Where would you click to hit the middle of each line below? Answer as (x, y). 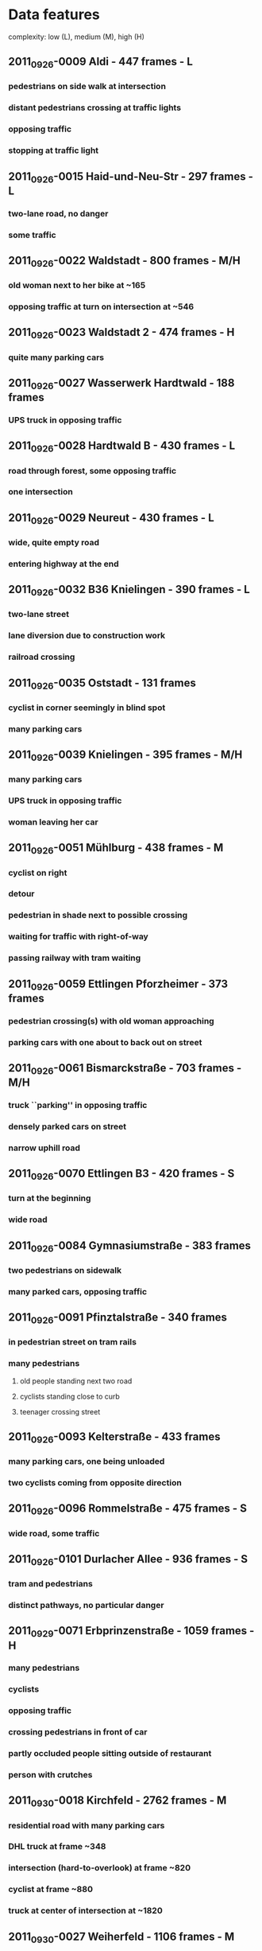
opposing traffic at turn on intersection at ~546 (101, 306)
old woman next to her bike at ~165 (77, 286)
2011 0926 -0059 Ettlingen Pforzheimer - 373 (118, 985)
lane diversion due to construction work (87, 636)
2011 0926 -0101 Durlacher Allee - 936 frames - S (128, 1560)
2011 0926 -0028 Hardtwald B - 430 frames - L (122, 447)
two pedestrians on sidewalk (65, 1270)
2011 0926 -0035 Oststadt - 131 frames (102, 684)
